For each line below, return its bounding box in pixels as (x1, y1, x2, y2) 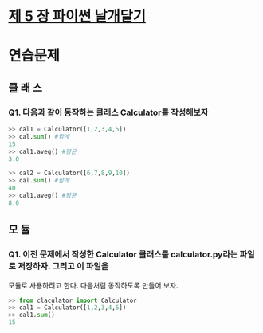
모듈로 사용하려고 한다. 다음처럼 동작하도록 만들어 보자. (8, 280, 179, 290)
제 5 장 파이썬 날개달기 (8, 7, 146, 25)
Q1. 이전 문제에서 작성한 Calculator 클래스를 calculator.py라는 (8, 249, 238, 260)
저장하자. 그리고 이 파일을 (17, 261, 109, 272)
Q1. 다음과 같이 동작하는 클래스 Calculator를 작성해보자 (8, 107, 209, 118)
